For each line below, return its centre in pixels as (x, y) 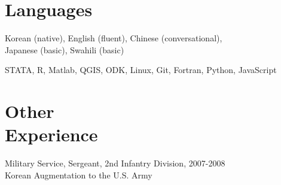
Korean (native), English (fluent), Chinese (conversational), (114, 38)
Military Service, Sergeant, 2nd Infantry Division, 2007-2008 (115, 163)
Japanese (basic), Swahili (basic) (65, 49)
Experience (51, 134)
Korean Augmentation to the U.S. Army (79, 175)
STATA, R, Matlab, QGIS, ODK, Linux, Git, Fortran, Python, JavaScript (141, 70)
